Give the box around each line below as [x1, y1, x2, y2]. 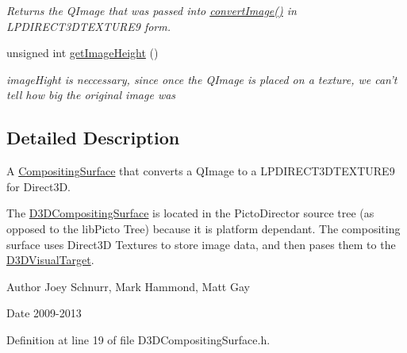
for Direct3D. [6, 178, 71, 194]
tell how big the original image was [6, 86, 176, 103]
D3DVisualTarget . [6, 251, 94, 268]
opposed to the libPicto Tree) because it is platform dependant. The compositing [6, 220, 401, 236]
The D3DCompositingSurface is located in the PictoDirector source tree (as [6, 205, 374, 221]
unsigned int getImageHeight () [6, 44, 159, 61]
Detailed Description [6, 125, 180, 150]
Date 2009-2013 [6, 305, 82, 321]
